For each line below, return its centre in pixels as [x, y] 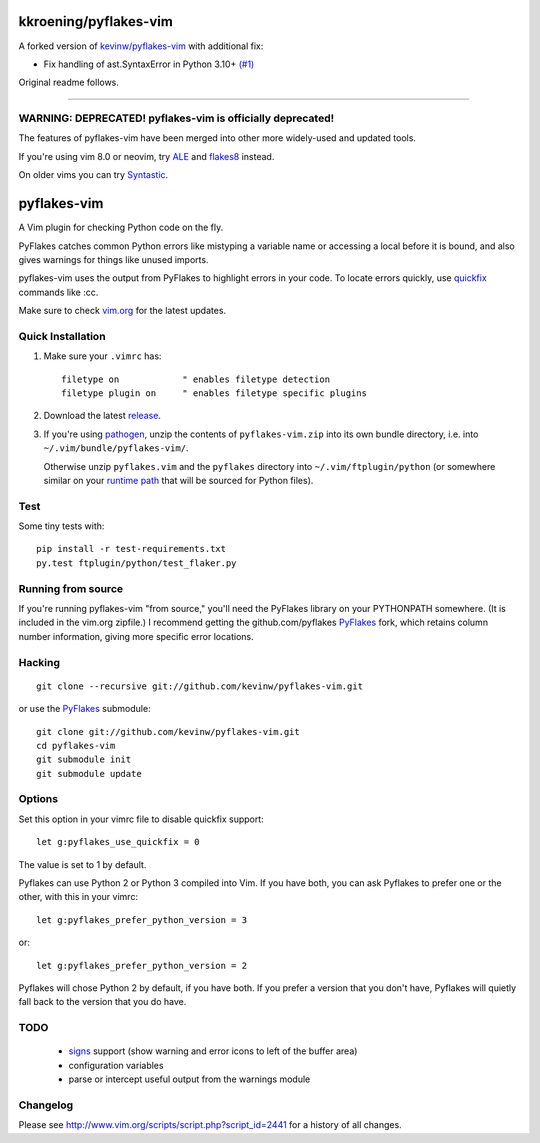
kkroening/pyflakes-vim [96, 21]
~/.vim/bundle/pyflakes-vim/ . [116, 448]
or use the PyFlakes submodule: [84, 709]
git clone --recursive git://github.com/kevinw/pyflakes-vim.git [200, 686]
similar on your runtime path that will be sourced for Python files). [178, 480]
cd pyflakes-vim [76, 745]
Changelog [46, 1105]
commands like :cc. [58, 292]
